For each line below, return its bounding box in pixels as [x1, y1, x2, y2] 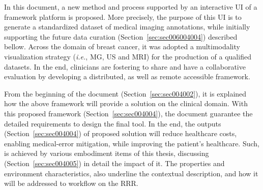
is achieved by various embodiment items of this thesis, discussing [4, 148, 209, 159]
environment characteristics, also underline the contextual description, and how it [4, 168, 258, 178]
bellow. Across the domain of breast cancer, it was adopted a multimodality [4, 41, 240, 52]
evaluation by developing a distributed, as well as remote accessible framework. [4, 71, 250, 82]
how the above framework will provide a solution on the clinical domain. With [4, 98, 248, 109]
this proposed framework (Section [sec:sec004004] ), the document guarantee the [4, 108, 253, 118]
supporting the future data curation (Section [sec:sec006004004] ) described [4, 31, 238, 42]
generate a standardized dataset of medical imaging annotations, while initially [4, 21, 250, 32]
